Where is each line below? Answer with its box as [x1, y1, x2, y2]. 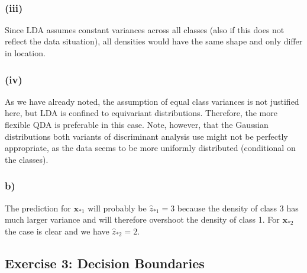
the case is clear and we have [5, 224, 109, 237]
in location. [5, 47, 46, 59]
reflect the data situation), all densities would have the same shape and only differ [5, 35, 303, 47]
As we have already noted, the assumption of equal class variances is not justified [5, 95, 299, 107]
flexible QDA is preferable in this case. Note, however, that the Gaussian [5, 118, 269, 130]
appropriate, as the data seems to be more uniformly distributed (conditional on [5, 142, 296, 154]
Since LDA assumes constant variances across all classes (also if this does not [5, 23, 285, 36]
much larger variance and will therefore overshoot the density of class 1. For [5, 213, 280, 226]
